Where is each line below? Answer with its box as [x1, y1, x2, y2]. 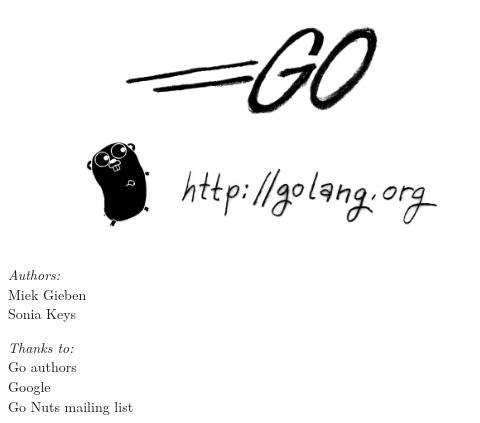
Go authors [8, 356, 77, 377]
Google [8, 376, 51, 397]
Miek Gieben [8, 283, 87, 304]
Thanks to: [8, 336, 74, 357]
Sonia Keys [8, 303, 77, 324]
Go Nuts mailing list [8, 395, 134, 416]
